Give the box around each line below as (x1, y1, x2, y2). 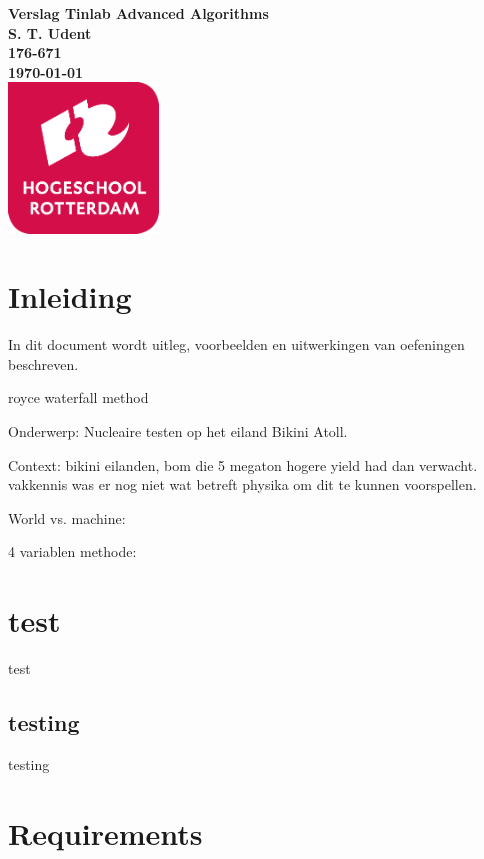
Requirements (8, 812, 203, 853)
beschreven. (8, 353, 79, 374)
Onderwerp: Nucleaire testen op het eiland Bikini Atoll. (8, 421, 348, 442)
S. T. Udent (8, 22, 92, 43)
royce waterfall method (8, 387, 149, 408)
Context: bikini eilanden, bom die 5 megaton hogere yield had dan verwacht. (8, 454, 478, 475)
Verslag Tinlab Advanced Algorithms (8, 3, 269, 23)
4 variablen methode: (8, 541, 137, 562)
